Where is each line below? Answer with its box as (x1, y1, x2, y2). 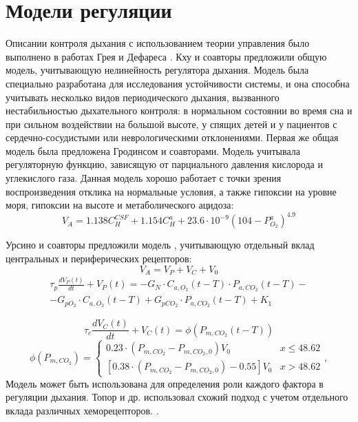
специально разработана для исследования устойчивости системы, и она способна (6, 76, 350, 90)
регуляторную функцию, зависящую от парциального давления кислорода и (6, 157, 323, 171)
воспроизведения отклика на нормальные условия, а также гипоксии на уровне (6, 184, 337, 198)
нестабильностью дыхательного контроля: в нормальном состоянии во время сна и (6, 103, 352, 118)
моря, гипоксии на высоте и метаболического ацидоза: (6, 198, 234, 212)
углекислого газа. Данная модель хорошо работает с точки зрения (6, 171, 282, 185)
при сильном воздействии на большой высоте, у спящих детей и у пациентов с (6, 116, 337, 131)
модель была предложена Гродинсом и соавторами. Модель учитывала (6, 143, 300, 158)
